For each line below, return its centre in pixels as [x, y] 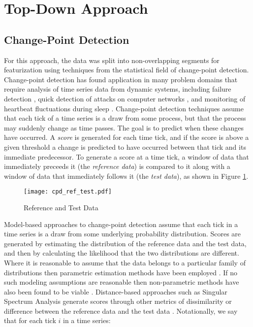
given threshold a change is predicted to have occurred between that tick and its [125, 147]
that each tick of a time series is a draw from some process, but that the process [125, 118]
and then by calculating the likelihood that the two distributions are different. [122, 253]
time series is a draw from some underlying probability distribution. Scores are [123, 234]
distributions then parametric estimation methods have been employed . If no [121, 272]
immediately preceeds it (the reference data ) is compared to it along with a [117, 166]
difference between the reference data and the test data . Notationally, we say [121, 311]
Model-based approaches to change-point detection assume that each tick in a [121, 224]
